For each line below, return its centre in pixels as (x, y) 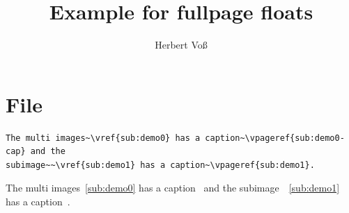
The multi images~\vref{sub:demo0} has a (103, 138)
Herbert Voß (181, 45)
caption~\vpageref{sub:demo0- (275, 138)
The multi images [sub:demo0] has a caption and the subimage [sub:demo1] (173, 188)
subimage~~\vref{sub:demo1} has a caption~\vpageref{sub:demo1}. (160, 165)
